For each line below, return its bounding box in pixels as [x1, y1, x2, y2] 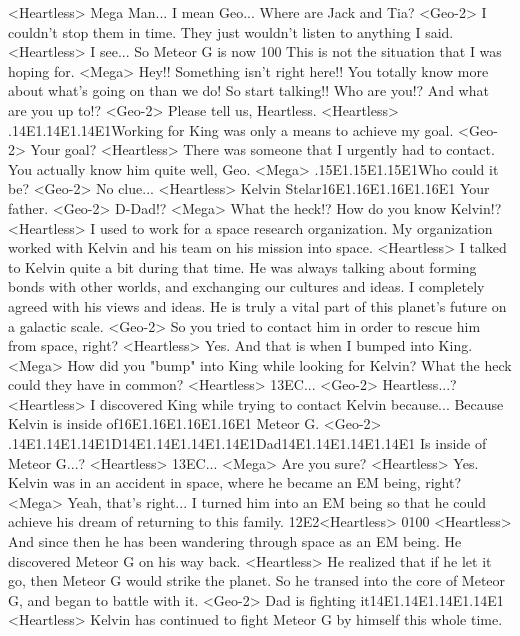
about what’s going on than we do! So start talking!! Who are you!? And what [8, 80, 489, 101]
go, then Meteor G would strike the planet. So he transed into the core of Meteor [8, 570, 506, 591]
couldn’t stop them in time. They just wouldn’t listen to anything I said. [8, 21, 454, 42]
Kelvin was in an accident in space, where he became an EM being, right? [8, 472, 462, 493]
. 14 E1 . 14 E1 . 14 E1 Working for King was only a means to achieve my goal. [8, 119, 454, 140]
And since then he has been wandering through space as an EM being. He [8, 531, 462, 552]
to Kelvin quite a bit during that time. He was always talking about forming [8, 256, 477, 277]
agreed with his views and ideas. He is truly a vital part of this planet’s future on [8, 295, 507, 316]
